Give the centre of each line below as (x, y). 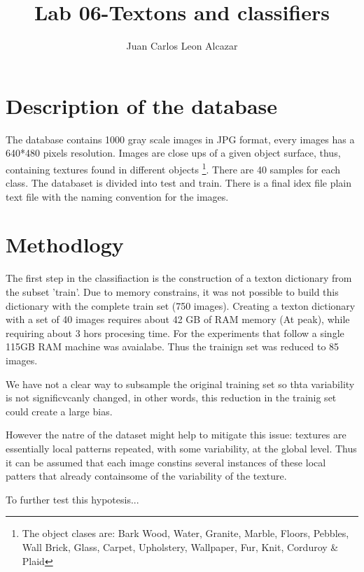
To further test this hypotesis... (72, 499)
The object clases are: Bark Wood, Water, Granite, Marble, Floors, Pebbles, (185, 533)
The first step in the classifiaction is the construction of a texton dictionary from (179, 278)
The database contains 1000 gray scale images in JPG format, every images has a (180, 139)
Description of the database (141, 105)
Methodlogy (65, 244)
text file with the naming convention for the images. (117, 196)
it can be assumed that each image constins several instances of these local (166, 462)
